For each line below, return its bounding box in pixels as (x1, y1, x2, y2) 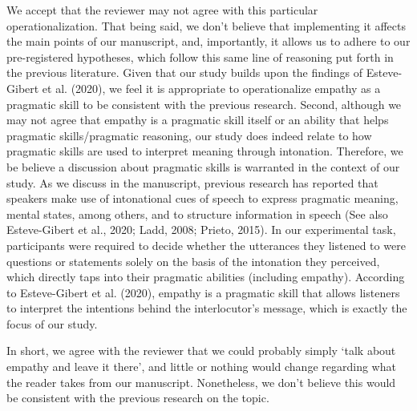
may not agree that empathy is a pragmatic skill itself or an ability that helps (6, 111, 389, 128)
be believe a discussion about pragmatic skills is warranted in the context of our (6, 158, 400, 175)
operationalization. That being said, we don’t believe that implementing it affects (6, 17, 406, 34)
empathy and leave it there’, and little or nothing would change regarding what (6, 358, 396, 375)
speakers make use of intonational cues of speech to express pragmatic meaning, (6, 190, 399, 207)
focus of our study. (6, 315, 98, 332)
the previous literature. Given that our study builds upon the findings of (6, 64, 362, 81)
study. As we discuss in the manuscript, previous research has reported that (6, 174, 379, 191)
